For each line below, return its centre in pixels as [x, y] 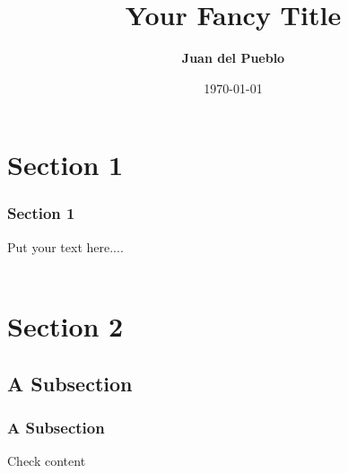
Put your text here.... [65, 246]
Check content [47, 461]
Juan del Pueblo [233, 58]
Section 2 [65, 326]
